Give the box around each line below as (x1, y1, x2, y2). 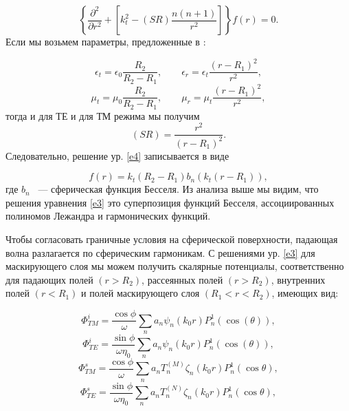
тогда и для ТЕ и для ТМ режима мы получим (5, 108, 200, 123)
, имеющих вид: (271, 286, 339, 300)
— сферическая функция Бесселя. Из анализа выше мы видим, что (38, 182, 319, 196)
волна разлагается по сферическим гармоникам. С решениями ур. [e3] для (5, 245, 315, 260)
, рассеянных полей (142, 272, 223, 286)
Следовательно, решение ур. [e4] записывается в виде (5, 148, 229, 162)
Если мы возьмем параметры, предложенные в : (5, 34, 206, 48)
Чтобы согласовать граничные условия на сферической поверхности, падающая (5, 232, 338, 246)
